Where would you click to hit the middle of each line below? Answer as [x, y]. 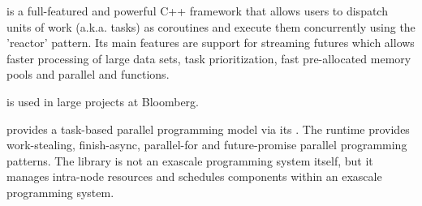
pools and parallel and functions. [88, 74]
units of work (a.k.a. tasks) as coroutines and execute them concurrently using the [211, 26]
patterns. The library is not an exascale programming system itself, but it [190, 160]
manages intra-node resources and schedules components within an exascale [194, 176]
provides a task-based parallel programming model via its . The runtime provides [208, 129]
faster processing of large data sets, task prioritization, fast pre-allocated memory [209, 58]
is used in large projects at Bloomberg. [103, 101]
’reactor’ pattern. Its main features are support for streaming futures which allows [211, 43]
